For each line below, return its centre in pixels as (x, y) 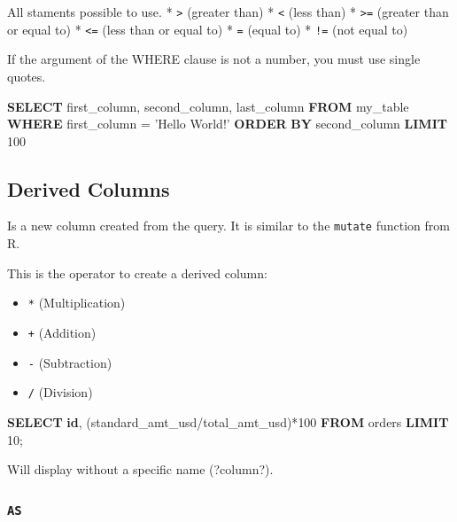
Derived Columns (89, 188)
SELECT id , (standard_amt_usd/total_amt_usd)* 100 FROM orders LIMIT (228, 421)
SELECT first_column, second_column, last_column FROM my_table (208, 106)
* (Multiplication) (77, 303)
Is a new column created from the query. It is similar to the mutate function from (228, 226)
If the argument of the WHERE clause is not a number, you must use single (214, 59)
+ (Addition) (62, 332)
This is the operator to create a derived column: (137, 273)
